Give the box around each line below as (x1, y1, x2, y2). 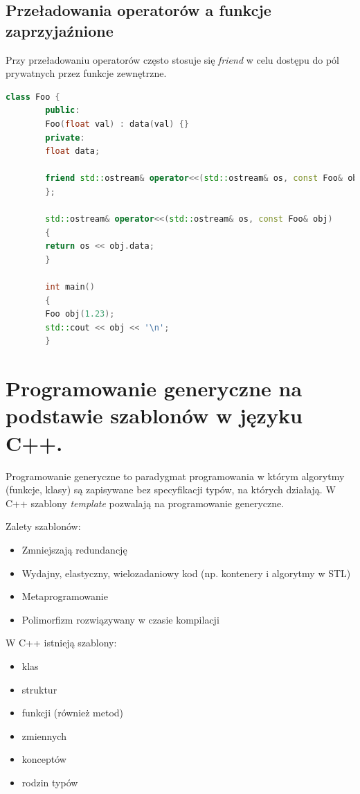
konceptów (21, 752, 66, 766)
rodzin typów (21, 775, 78, 789)
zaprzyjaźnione (6, 19, 114, 41)
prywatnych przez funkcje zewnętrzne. (6, 66, 167, 80)
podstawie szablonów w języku (6, 401, 303, 430)
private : (45, 132, 85, 143)
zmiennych (21, 728, 66, 743)
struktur (21, 682, 57, 696)
